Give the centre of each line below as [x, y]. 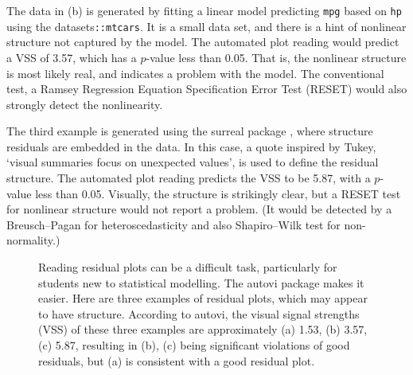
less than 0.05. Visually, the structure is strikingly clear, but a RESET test [218, 193]
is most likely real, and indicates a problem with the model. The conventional [195, 73]
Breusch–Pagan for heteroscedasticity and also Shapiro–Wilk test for [173, 224]
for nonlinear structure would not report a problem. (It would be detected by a [199, 209]
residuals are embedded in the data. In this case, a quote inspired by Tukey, [191, 146]
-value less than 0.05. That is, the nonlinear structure [276, 57]
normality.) [33, 240]
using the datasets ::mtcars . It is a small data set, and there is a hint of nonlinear [206, 26]
